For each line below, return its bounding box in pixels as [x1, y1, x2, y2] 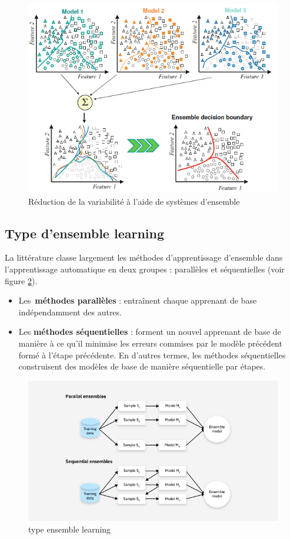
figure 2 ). [5, 274, 38, 287]
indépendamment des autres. [18, 305, 122, 318]
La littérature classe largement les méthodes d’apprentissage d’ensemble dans [5, 251, 283, 264]
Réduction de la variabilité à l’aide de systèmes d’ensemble [28, 195, 240, 207]
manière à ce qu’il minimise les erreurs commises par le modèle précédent [18, 337, 282, 350]
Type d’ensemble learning [5, 224, 165, 242]
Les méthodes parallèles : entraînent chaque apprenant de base [18, 294, 257, 307]
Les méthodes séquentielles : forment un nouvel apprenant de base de [18, 325, 281, 338]
